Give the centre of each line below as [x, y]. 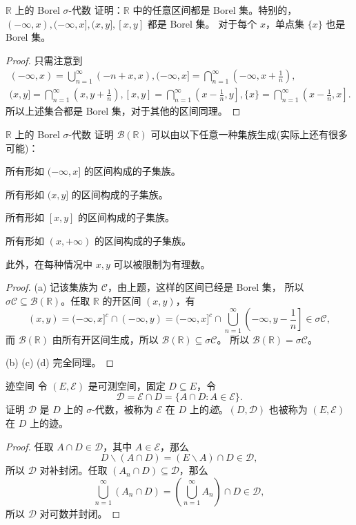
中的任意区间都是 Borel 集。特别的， [215, 10]
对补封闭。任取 [73, 470]
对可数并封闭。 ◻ [80, 513]
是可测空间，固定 [127, 385]
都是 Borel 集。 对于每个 [202, 23]
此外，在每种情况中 [49, 264]
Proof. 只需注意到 [44, 60]
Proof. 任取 [30, 446]
